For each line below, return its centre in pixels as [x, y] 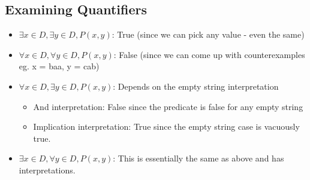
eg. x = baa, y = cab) [59, 66]
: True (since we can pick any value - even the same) [208, 34]
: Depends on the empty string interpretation [196, 86]
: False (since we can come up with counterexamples [209, 54]
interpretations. [47, 170]
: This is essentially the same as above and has [198, 158]
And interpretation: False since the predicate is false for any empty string [168, 106]
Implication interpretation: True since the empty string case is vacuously [166, 126]
